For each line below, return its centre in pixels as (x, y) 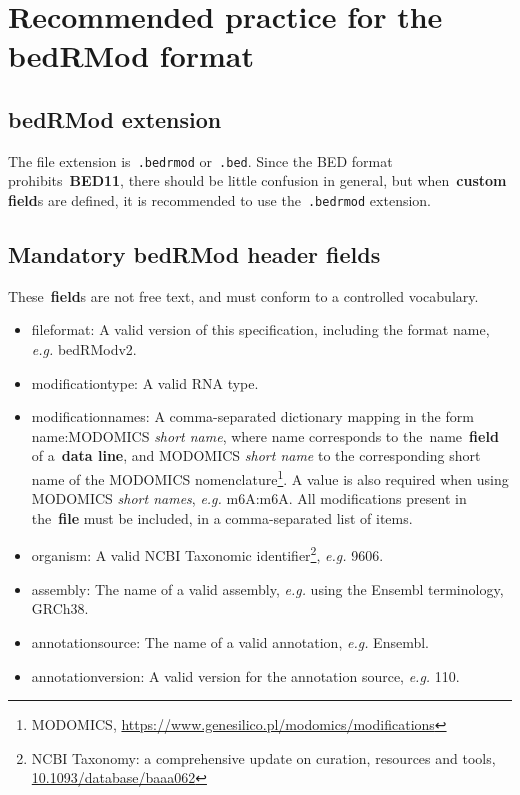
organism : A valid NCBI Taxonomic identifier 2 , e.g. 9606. (207, 554)
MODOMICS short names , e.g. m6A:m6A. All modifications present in (249, 498)
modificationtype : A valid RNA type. (145, 382)
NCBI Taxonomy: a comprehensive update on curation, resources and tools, (263, 757)
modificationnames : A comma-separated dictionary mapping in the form (252, 416)
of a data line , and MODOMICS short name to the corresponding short (256, 455)
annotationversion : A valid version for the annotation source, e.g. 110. (245, 675)
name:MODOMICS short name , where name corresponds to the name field (265, 435)
